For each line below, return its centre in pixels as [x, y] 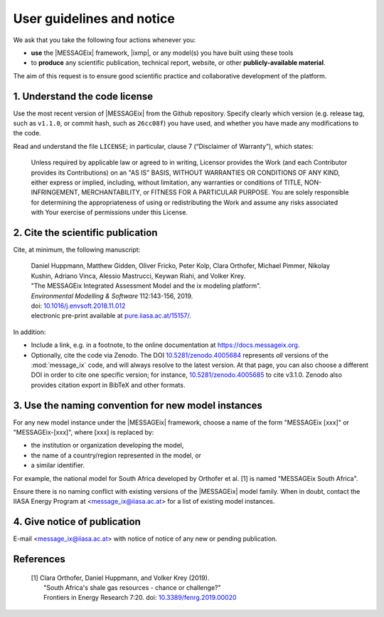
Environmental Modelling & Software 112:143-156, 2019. [112, 296]
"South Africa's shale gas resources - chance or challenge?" [132, 588]
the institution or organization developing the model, [107, 445]
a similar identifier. [58, 465]
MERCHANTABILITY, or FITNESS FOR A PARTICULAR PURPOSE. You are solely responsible [215, 192]
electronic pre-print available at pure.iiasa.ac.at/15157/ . [111, 316]
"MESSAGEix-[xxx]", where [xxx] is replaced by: [84, 432]
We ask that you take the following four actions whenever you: [104, 40]
